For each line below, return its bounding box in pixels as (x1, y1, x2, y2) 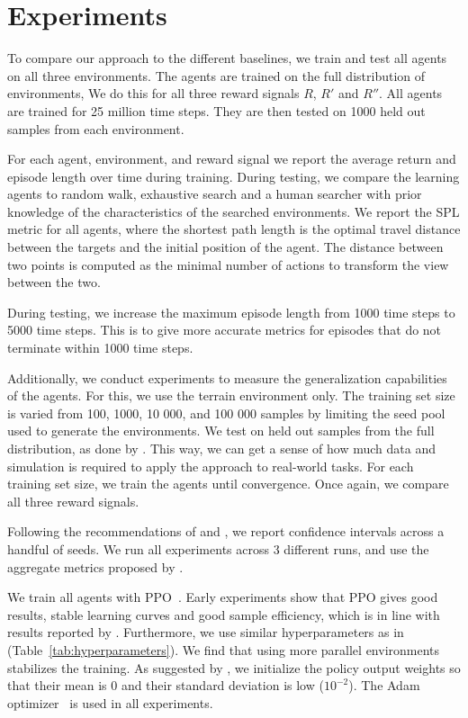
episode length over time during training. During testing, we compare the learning (7, 166, 460, 185)
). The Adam (348, 676, 420, 695)
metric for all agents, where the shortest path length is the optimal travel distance (7, 220, 461, 238)
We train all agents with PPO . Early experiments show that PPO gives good (7, 588, 438, 606)
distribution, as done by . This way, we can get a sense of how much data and (7, 439, 436, 457)
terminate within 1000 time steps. (7, 338, 193, 357)
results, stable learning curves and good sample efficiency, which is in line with (7, 605, 440, 624)
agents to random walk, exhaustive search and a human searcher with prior (7, 184, 422, 203)
